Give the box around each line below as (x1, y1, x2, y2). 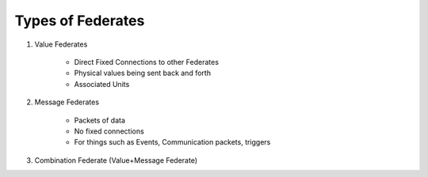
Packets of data (74, 115, 126, 125)
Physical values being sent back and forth (74, 68, 212, 78)
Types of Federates (14, 12, 145, 29)
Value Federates (34, 40, 88, 49)
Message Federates (34, 97, 99, 107)
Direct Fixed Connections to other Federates (74, 57, 220, 66)
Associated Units (74, 79, 130, 88)
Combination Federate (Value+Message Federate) (34, 155, 198, 165)
